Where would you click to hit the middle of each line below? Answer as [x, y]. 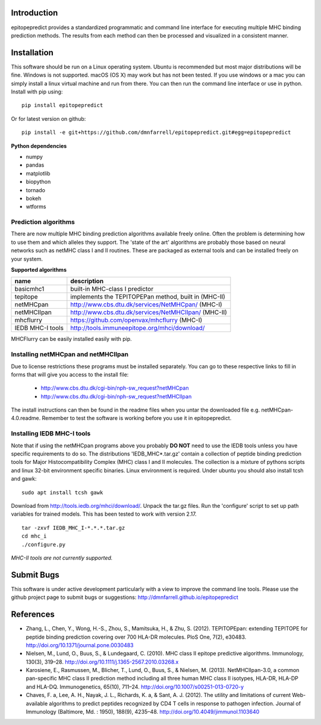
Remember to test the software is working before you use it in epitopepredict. [137, 418]
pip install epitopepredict [62, 105]
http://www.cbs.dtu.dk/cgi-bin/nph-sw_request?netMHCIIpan [116, 396]
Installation [32, 53]
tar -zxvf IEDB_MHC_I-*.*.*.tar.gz [73, 528]
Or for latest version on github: [48, 118]
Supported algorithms [39, 269]
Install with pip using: [37, 92]
